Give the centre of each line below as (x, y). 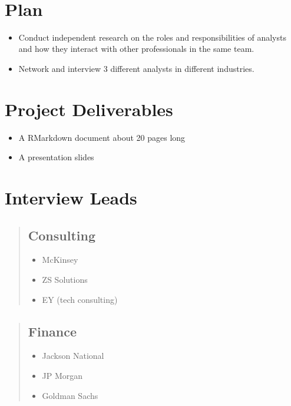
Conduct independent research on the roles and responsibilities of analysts (152, 37)
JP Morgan (62, 375)
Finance (52, 331)
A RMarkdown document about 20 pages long (102, 137)
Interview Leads (71, 197)
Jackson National (73, 356)
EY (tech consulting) (80, 299)
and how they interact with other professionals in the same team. (136, 49)
